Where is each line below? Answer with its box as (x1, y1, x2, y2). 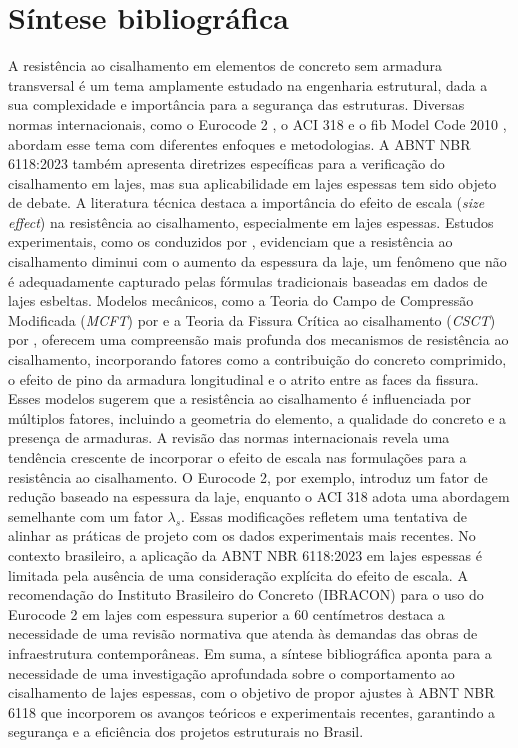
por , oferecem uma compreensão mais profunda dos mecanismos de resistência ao (8, 329, 509, 350)
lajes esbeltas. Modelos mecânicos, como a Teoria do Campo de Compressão (8, 290, 474, 311)
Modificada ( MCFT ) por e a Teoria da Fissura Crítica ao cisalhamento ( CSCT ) (8, 309, 496, 330)
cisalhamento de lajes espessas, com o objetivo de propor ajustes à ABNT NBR (8, 682, 495, 703)
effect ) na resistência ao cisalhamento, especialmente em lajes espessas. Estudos (8, 211, 494, 232)
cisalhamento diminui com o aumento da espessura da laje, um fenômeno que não (8, 251, 507, 272)
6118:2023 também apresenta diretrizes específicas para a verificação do (8, 153, 445, 174)
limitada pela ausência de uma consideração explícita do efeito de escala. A (8, 564, 468, 585)
